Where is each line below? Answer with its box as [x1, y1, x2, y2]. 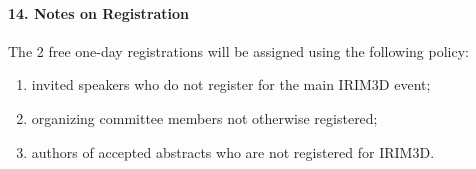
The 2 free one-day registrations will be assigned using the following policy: [8, 40, 469, 61]
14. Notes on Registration [8, 2, 190, 23]
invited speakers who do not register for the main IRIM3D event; [31, 74, 431, 95]
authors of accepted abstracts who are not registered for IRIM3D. [31, 141, 435, 162]
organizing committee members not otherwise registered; [31, 107, 378, 128]
